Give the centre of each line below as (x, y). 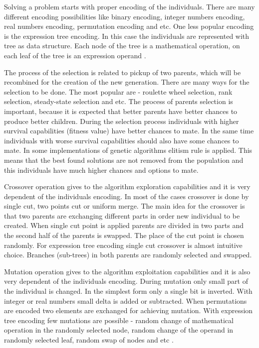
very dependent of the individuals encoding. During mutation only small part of (126, 281)
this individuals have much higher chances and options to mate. (101, 170)
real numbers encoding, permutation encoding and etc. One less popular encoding (129, 26)
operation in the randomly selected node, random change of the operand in (119, 330)
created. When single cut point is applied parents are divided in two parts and (124, 225)
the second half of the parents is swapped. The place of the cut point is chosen (124, 235)
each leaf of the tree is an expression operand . (75, 55)
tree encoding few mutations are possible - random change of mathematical (119, 320)
